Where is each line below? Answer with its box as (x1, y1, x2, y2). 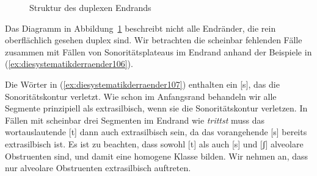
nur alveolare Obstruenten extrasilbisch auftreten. (5, 161, 191, 174)
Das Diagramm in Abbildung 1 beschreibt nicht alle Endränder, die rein (5, 21, 276, 34)
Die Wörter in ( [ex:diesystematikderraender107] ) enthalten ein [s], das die (5, 77, 280, 90)
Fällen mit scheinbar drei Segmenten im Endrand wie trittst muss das (5, 113, 265, 126)
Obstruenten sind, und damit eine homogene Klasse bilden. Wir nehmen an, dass (5, 149, 308, 162)
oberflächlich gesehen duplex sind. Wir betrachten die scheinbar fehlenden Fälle (5, 33, 302, 46)
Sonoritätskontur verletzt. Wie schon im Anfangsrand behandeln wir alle (5, 90, 277, 102)
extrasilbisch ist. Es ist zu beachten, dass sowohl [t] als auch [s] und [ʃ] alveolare (5, 137, 304, 150)
